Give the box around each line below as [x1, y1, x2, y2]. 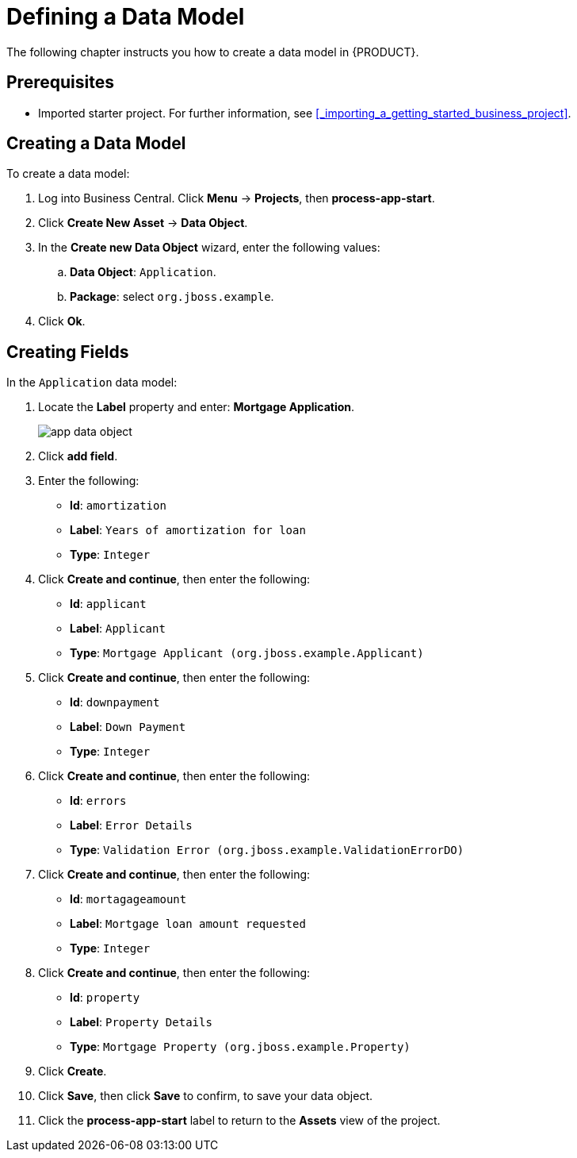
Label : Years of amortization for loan [70, 523, 306, 537]
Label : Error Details [70, 818, 193, 833]
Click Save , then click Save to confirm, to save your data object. [38, 1089, 373, 1103]
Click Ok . [38, 314, 86, 329]
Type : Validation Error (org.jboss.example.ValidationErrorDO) [70, 843, 464, 857]
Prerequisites [6, 72, 114, 93]
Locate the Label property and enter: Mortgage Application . [38, 400, 355, 414]
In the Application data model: [6, 375, 178, 390]
